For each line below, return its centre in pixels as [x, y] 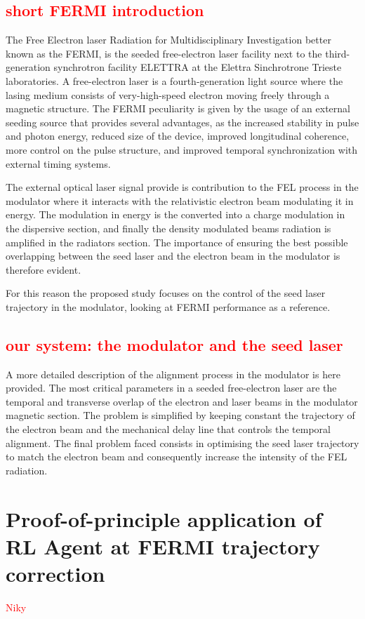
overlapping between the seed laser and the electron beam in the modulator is [173, 256]
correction [55, 573]
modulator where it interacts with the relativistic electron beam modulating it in [180, 200]
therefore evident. [44, 269]
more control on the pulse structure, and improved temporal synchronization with [182, 149]
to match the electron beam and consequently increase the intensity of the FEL [177, 457]
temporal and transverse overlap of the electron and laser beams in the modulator [182, 401]
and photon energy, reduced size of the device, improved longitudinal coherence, [178, 136]
